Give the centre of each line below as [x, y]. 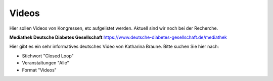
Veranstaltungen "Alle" [45, 63]
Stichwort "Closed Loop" [48, 56]
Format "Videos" [39, 70]
